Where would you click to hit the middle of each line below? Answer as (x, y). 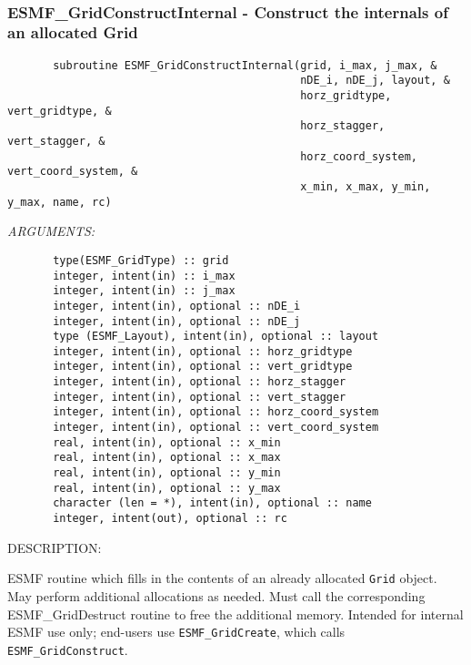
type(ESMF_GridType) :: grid (141, 260)
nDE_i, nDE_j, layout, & (375, 81)
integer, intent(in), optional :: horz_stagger (200, 382)
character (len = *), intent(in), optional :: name (212, 503)
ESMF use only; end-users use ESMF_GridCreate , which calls (176, 632)
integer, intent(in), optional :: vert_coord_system (216, 428)
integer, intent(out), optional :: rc (170, 519)
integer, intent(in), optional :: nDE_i (177, 306)
